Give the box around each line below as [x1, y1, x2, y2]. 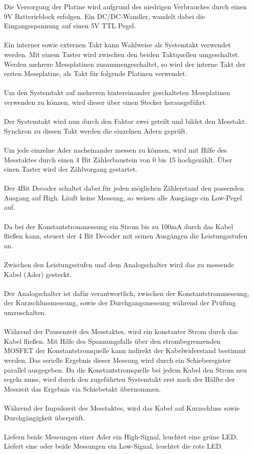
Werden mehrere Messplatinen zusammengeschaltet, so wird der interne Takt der [4, 59, 246, 69]
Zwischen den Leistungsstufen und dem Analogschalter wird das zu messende [4, 259, 234, 270]
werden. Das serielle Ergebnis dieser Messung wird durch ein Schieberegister [4, 355, 231, 365]
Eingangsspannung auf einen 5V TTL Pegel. [4, 20, 136, 31]
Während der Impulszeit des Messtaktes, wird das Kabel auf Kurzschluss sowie [4, 402, 240, 413]
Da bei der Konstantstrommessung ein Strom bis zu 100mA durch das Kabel [4, 221, 234, 231]
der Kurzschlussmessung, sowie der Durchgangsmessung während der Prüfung [4, 297, 236, 308]
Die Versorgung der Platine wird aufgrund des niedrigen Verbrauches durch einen [4, 1, 247, 11]
